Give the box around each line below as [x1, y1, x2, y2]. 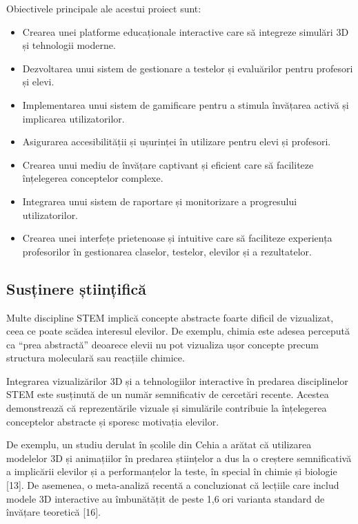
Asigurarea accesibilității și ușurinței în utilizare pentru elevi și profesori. [22, 134, 331, 149]
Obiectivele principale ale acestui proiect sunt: [6, 1, 201, 15]
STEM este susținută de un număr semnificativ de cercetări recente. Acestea [6, 387, 329, 401]
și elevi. [22, 74, 54, 89]
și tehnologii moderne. [22, 38, 116, 52]
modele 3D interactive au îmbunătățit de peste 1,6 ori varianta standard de [6, 491, 325, 505]
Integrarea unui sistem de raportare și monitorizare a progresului [22, 193, 297, 208]
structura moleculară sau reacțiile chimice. [6, 350, 185, 365]
